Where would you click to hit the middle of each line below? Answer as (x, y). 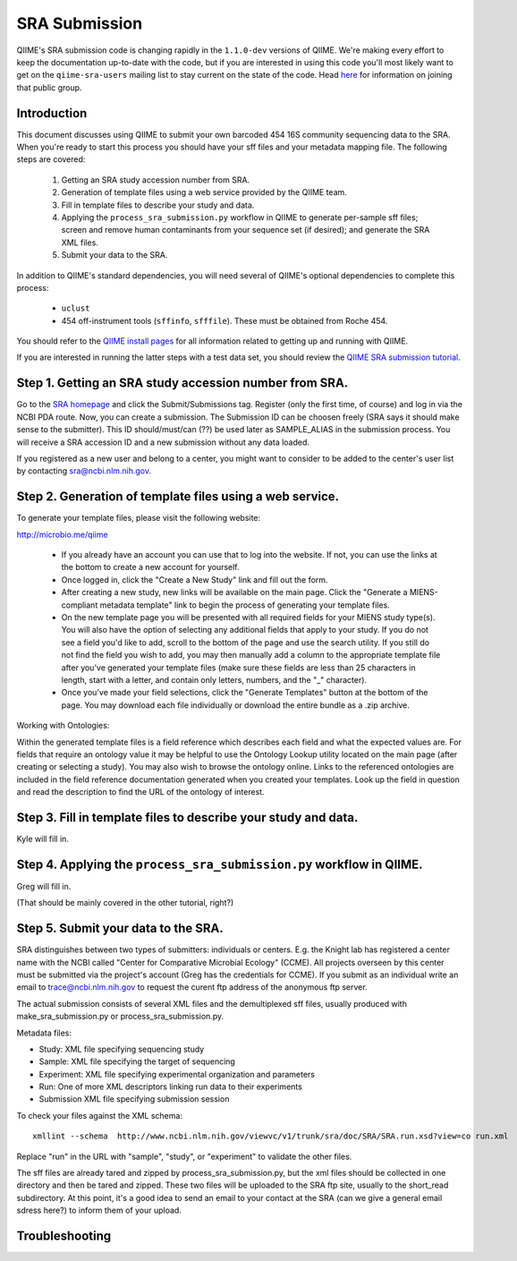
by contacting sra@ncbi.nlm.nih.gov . (84, 471)
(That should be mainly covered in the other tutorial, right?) (125, 903)
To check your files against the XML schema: (100, 1115)
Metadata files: (44, 1033)
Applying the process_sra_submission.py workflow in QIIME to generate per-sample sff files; (240, 217)
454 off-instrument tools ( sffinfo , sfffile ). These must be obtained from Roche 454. (225, 320)
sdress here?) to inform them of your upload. (99, 1210)
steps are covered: (51, 159)
